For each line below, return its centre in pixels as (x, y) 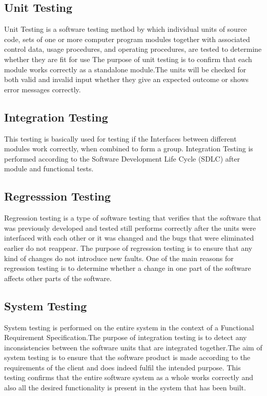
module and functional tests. (49, 169)
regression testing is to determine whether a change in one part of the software (128, 268)
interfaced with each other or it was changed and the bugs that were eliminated (129, 238)
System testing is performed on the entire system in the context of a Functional (129, 327)
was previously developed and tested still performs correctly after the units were (130, 227)
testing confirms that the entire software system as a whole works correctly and (129, 377)
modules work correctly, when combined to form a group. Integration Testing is (129, 148)
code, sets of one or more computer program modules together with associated (127, 39)
